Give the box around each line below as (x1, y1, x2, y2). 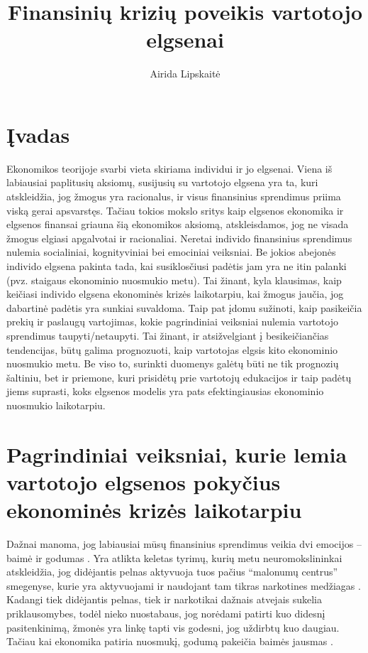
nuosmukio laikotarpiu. (6, 397, 106, 412)
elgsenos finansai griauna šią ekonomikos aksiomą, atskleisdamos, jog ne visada (6, 217, 349, 232)
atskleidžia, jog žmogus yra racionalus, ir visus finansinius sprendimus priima (6, 189, 341, 204)
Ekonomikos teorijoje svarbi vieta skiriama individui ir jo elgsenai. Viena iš (6, 161, 333, 176)
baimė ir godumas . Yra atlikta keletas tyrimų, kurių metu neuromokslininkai (6, 550, 342, 565)
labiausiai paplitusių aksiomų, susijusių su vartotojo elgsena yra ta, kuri (6, 175, 318, 190)
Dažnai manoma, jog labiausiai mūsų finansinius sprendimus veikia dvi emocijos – (6, 536, 362, 551)
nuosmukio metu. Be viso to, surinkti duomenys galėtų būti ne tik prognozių (6, 356, 339, 371)
